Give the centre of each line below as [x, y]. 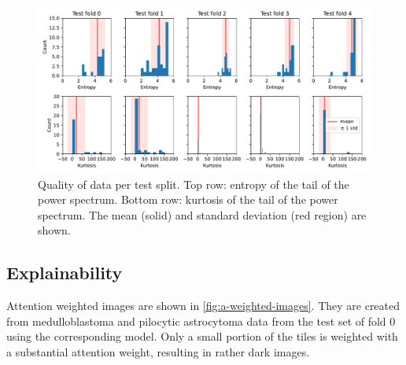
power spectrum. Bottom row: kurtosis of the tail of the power [188, 199]
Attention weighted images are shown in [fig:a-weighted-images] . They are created [203, 306]
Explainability [65, 273]
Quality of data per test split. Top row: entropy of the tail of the [194, 184]
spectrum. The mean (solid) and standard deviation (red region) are [202, 214]
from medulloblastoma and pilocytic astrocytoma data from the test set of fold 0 [201, 321]
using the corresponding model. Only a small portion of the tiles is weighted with [202, 336]
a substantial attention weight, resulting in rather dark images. [158, 351]
